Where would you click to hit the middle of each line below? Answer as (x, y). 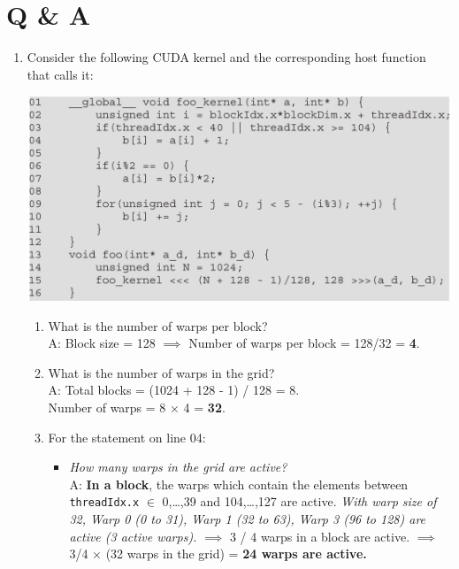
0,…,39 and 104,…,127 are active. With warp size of (299, 501)
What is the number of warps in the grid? (161, 372)
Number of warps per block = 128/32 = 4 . (304, 343)
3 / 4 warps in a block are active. (320, 536)
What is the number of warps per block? (158, 325)
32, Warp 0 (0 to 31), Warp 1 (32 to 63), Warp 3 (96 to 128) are (248, 518)
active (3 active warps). (133, 536)
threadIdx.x (104, 503)
